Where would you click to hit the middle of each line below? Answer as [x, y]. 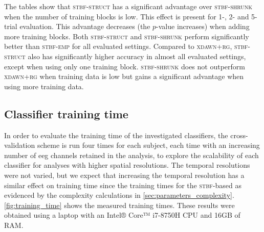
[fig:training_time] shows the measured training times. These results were [119, 205]
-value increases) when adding [203, 26]
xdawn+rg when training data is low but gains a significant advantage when [124, 76]
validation [20, 145]
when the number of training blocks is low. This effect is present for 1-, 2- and [127, 16]
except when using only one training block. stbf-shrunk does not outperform [125, 66]
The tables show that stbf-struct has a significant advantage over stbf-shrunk [128, 6]
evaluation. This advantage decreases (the [85, 26]
